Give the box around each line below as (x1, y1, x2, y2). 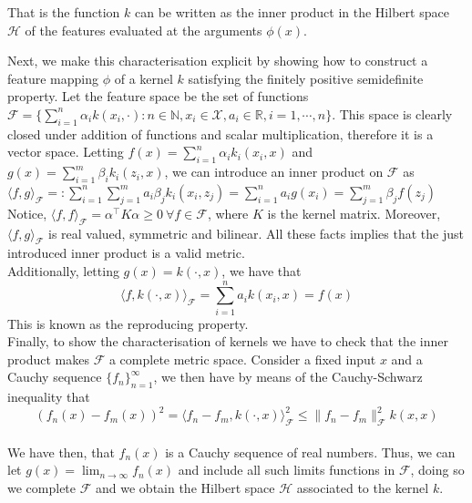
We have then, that (7, 442, 115, 461)
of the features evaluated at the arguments (25, 20, 262, 39)
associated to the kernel (296, 477, 429, 497)
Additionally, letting (7, 261, 119, 280)
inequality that (7, 387, 90, 406)
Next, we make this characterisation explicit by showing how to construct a (7, 51, 428, 70)
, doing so (410, 460, 465, 479)
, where (207, 203, 249, 222)
